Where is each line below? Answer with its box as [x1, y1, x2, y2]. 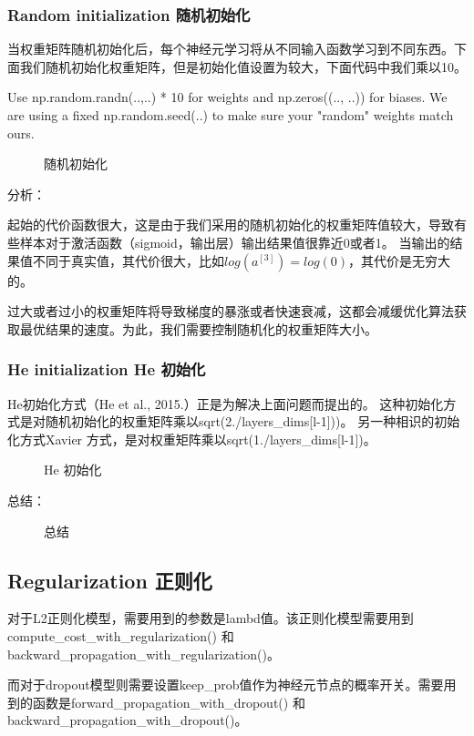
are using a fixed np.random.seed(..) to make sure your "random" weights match [7, 106, 454, 124]
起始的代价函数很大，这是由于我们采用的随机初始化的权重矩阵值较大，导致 [7, 215, 454, 234]
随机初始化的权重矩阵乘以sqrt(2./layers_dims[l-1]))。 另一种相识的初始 [45, 412, 460, 431]
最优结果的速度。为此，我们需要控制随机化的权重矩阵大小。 [19, 319, 377, 338]
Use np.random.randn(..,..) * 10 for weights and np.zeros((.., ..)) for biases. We [7, 87, 448, 107]
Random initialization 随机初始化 [7, 3, 251, 26]
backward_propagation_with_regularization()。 [7, 644, 280, 663]
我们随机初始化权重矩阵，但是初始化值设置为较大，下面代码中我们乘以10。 [19, 56, 467, 76]
